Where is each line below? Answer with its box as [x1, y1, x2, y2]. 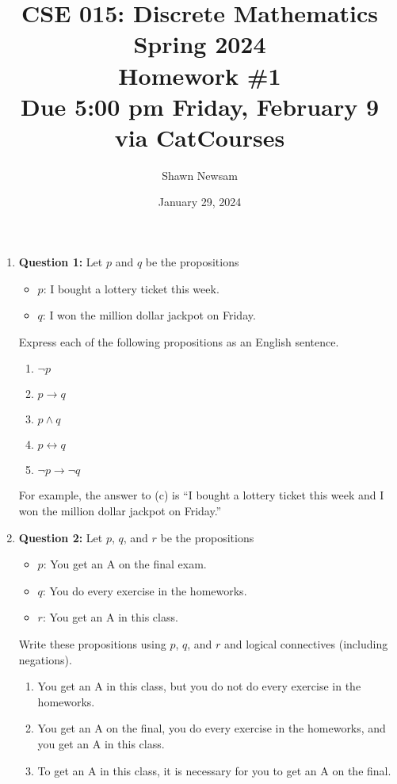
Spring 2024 [133, 28, 266, 60]
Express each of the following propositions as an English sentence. [18, 333, 339, 350]
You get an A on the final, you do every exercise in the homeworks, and [37, 720, 386, 736]
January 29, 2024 [158, 193, 242, 210]
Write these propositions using [18, 636, 166, 652]
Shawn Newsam [162, 166, 238, 183]
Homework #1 [118, 59, 281, 91]
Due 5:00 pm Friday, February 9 [20, 90, 379, 122]
